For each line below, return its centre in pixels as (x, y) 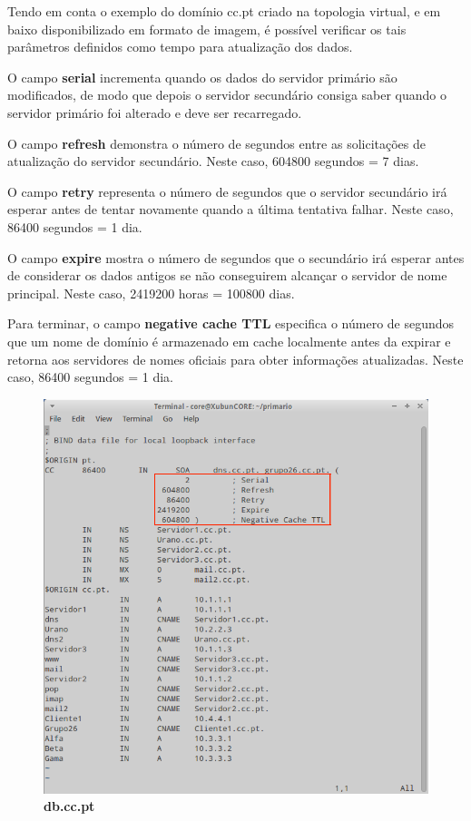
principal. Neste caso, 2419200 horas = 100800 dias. (151, 293)
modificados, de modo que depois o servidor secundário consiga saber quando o (227, 95)
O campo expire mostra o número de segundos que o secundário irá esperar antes (236, 257)
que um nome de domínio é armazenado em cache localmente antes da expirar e (229, 341)
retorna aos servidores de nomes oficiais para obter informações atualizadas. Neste (235, 359)
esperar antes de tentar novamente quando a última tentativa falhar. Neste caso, (231, 209)
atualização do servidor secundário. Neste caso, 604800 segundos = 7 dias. (213, 161)
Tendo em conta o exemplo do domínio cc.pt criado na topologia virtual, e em (224, 11)
